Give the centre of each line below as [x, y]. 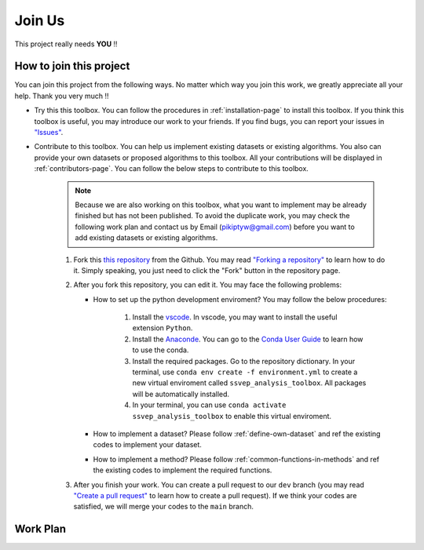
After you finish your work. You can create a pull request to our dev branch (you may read [219, 484]
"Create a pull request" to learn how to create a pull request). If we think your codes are [215, 495]
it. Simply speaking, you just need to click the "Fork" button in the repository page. [207, 270]
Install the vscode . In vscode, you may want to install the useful [235, 317]
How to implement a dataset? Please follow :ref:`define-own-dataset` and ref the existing [237, 434]
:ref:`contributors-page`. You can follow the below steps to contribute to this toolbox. [172, 169]
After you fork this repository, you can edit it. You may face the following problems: [207, 285]
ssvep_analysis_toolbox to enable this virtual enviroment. [232, 416]
